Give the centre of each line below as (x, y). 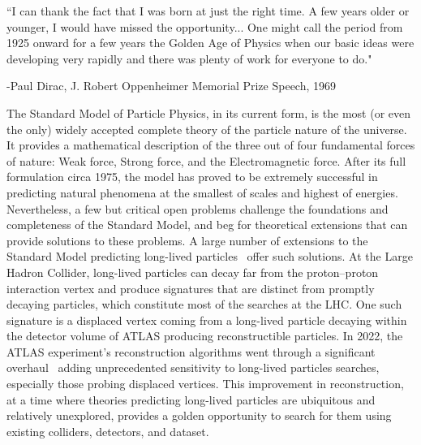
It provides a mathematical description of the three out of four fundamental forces (211, 145)
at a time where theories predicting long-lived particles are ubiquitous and (191, 399)
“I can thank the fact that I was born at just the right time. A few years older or (208, 11)
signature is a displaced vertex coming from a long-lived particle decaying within (207, 320)
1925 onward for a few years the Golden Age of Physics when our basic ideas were (210, 43)
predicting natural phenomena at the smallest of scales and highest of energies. (202, 192)
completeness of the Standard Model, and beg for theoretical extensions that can (207, 225)
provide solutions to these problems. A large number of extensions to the (187, 240)
